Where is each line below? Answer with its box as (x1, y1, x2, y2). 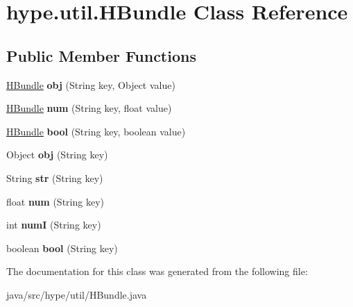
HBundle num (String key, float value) (6, 101, 172, 115)
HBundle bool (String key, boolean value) (6, 124, 186, 138)
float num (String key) (6, 194, 104, 208)
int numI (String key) (6, 217, 101, 232)
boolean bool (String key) (6, 240, 118, 255)
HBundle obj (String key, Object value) (6, 77, 175, 92)
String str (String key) (6, 170, 103, 185)
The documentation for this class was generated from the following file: (6, 264, 308, 279)
